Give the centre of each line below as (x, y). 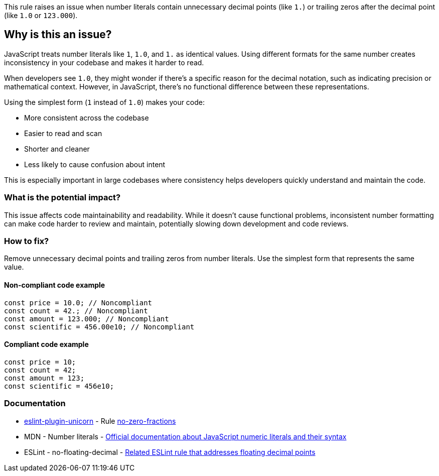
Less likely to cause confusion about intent (95, 164)
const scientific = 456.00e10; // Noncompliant (99, 327)
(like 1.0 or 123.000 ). (41, 15)
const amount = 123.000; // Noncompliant (87, 319)
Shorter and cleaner (57, 149)
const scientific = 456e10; (59, 386)
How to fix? (27, 241)
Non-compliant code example (55, 285)
